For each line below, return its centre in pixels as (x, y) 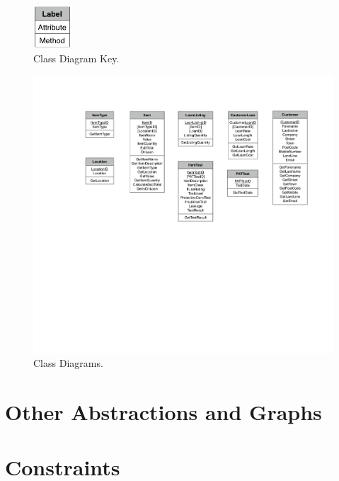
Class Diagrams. (68, 363)
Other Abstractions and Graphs (163, 412)
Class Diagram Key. (76, 58)
